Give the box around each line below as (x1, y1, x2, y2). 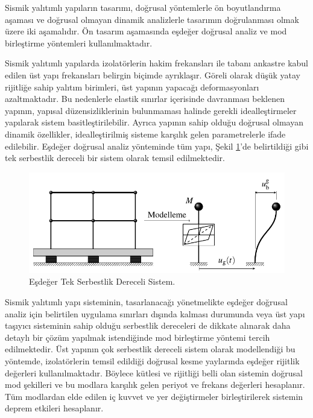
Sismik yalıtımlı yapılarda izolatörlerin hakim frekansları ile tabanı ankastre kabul (5, 57, 308, 69)
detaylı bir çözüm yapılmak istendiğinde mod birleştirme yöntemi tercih (5, 331, 270, 343)
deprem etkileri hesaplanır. (5, 402, 104, 414)
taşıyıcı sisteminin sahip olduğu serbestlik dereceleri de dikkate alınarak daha (5, 319, 291, 332)
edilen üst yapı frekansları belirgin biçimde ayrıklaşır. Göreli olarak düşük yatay (5, 68, 300, 81)
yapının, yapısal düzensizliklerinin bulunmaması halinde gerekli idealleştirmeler (5, 104, 297, 116)
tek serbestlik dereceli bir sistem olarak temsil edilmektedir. (5, 151, 225, 164)
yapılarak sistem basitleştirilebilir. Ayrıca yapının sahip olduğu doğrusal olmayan (5, 116, 304, 128)
